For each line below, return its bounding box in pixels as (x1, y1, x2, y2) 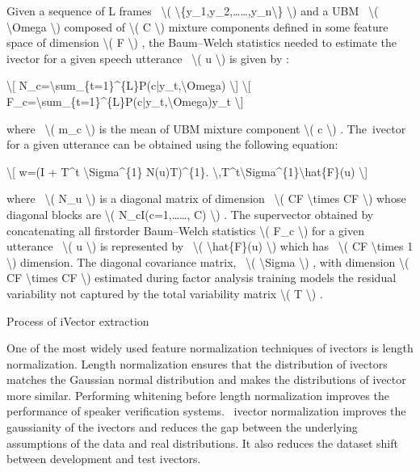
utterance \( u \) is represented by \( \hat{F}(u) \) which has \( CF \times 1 (6, 238, 414, 255)
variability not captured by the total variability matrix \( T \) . (6, 284, 323, 301)
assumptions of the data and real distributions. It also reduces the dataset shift (6, 434, 398, 451)
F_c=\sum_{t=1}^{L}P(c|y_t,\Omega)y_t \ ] (6, 92, 244, 109)
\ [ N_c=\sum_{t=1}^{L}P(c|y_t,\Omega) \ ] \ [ (6, 77, 251, 94)
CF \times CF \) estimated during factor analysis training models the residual (6, 269, 397, 286)
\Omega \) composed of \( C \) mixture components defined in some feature (6, 18, 388, 35)
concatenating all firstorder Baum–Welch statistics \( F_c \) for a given (6, 221, 365, 238)
